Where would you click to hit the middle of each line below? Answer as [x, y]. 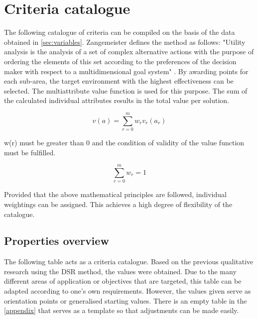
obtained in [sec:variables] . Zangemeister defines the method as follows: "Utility [125, 42]
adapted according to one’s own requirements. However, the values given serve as [128, 291]
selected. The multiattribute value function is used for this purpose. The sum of [126, 90]
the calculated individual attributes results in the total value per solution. [117, 100]
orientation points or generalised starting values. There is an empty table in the [126, 300]
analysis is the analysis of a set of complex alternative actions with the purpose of [129, 52]
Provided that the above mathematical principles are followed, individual [115, 194]
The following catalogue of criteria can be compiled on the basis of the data [120, 32]
